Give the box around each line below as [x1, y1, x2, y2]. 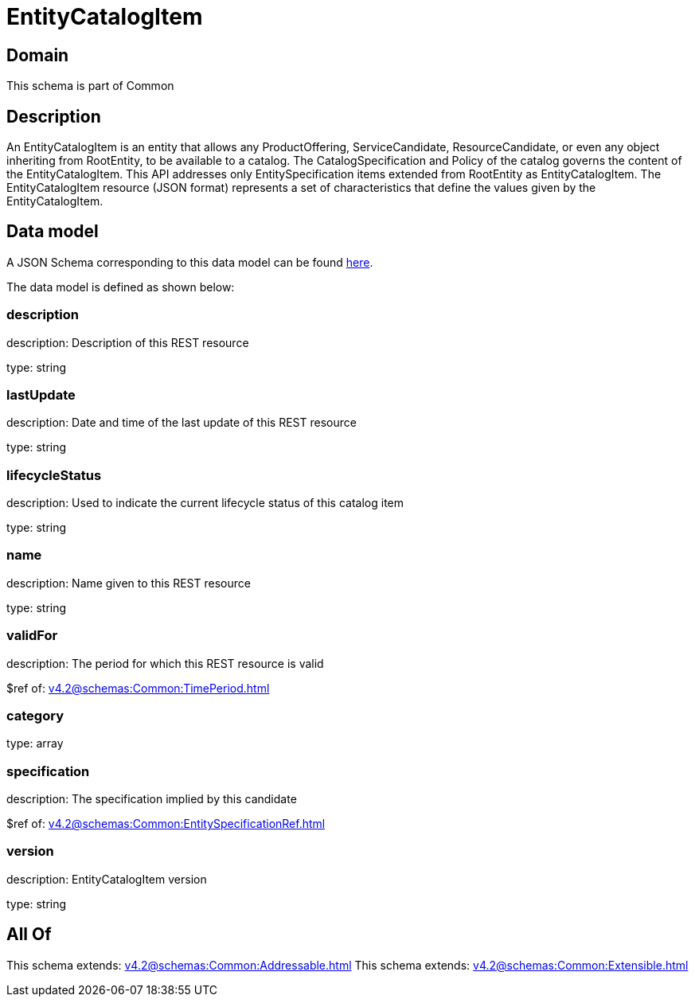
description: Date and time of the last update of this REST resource [6, 416, 357, 430]
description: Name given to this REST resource [6, 576, 251, 590]
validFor [6, 627, 58, 644]
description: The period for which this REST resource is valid [6, 656, 324, 670]
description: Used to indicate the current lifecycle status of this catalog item [6, 496, 404, 510]
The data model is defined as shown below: [6, 279, 235, 294]
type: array [6, 736, 64, 751]
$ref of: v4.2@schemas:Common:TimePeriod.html [6, 681, 270, 695]
